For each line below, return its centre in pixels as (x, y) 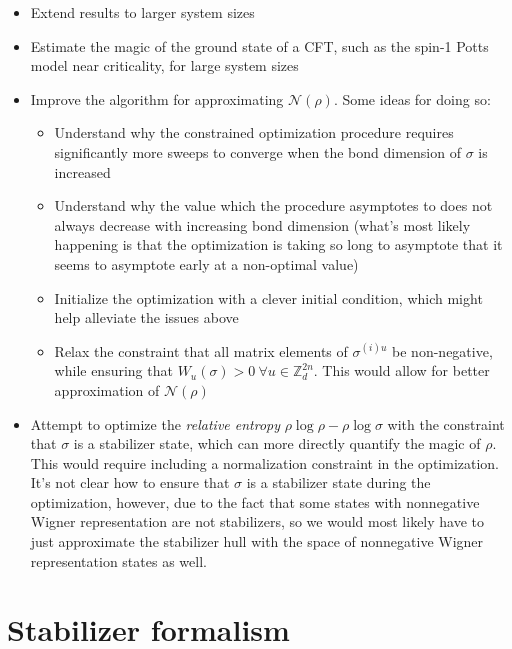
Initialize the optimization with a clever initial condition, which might (268, 297)
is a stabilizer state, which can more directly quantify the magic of (277, 443)
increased (82, 171)
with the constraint (446, 423)
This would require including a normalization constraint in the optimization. (264, 462)
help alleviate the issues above (146, 317)
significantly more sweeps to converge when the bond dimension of (257, 151)
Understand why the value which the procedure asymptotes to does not (273, 205)
